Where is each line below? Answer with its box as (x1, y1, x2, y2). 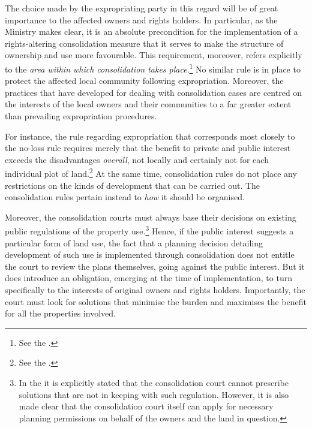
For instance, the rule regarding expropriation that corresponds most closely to (5, 129, 295, 142)
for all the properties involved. (5, 307, 116, 320)
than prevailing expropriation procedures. (5, 110, 157, 122)
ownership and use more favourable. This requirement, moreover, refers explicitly (5, 49, 302, 61)
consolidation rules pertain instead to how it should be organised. (5, 191, 245, 203)
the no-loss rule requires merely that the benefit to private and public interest (5, 141, 291, 154)
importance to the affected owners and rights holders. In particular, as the (5, 13, 278, 26)
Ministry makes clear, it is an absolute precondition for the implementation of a (5, 25, 298, 38)
